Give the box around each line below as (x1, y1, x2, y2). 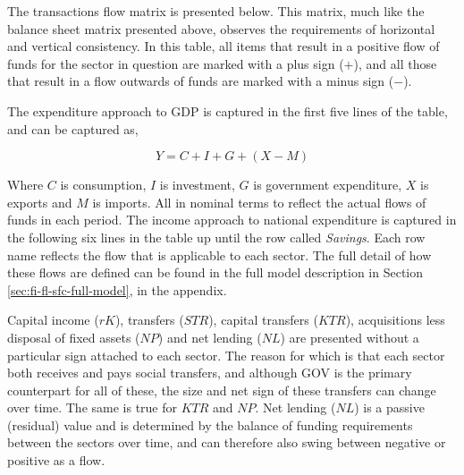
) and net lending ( (157, 327, 262, 346)
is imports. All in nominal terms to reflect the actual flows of (92, 192, 426, 211)
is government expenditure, (253, 175, 402, 194)
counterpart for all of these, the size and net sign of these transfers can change (7, 380, 436, 399)
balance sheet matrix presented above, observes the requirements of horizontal (7, 19, 435, 38)
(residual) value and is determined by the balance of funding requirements (7, 415, 413, 434)
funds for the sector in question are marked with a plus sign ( (7, 54, 344, 72)
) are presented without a (280, 327, 419, 346)
